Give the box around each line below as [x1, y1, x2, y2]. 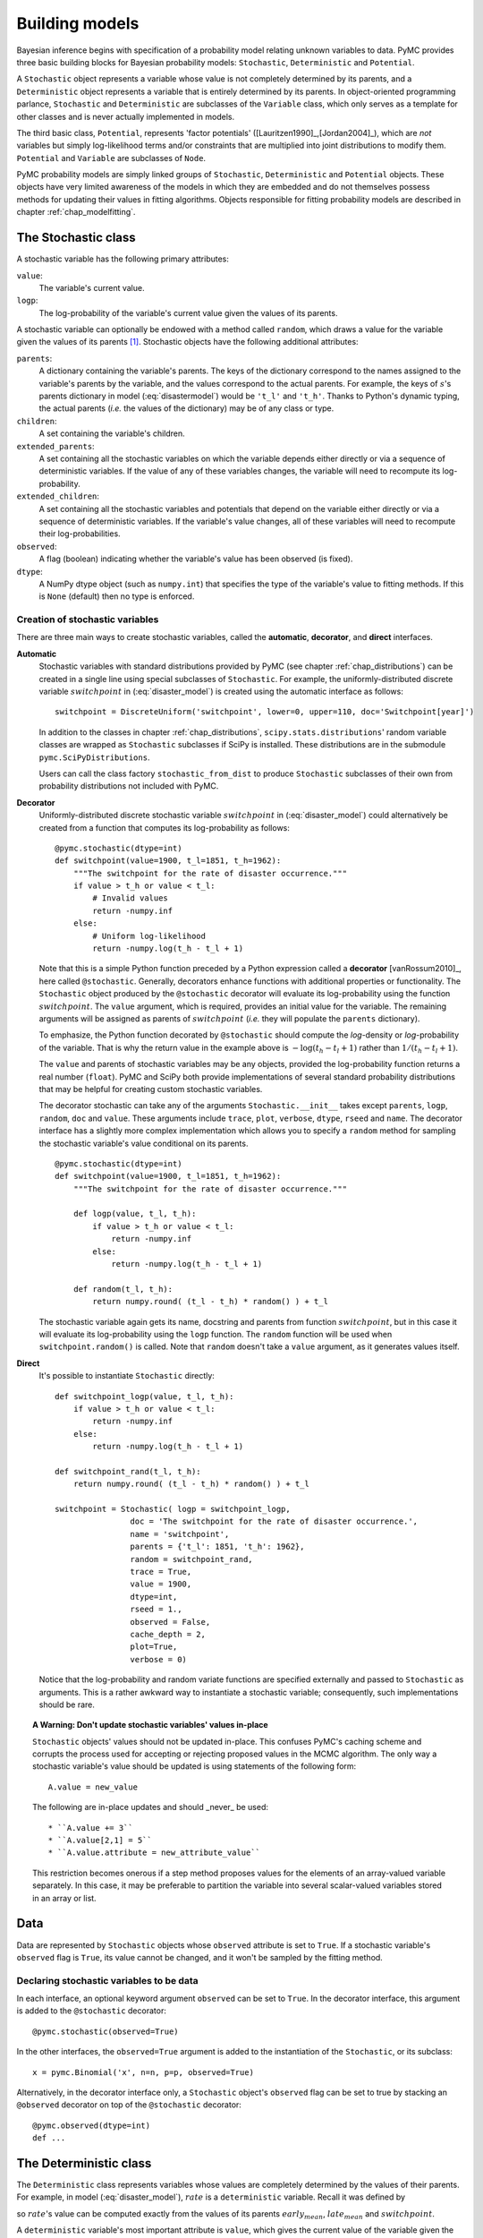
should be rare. [38, 1699, 96, 1710]
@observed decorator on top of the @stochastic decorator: [16, 2099, 241, 2110]
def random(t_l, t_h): [72, 1284, 174, 1294]
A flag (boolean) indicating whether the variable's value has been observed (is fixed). [38, 553, 353, 564]
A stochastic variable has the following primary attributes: [16, 253, 230, 264]
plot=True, [130, 1642, 178, 1652]
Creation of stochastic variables [16, 613, 159, 626]
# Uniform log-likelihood [92, 931, 206, 941]
